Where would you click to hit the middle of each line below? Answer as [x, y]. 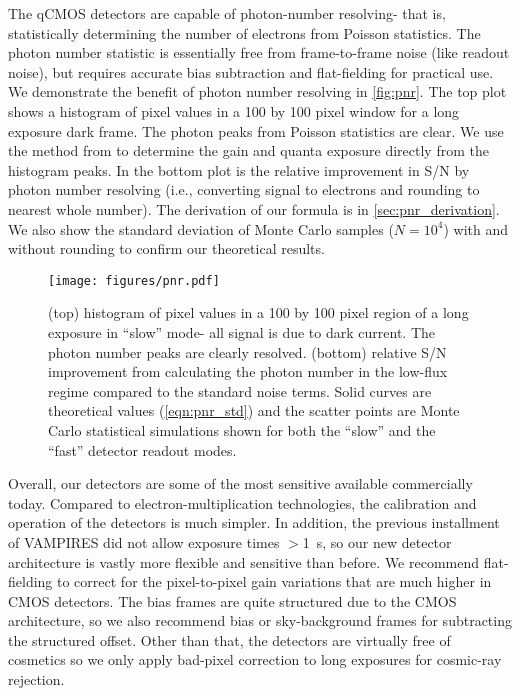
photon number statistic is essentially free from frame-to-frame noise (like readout [259, 52]
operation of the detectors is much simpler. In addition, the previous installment [254, 522]
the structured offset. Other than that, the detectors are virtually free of [229, 639]
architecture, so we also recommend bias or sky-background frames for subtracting [260, 620]
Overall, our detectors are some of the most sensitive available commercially [240, 483]
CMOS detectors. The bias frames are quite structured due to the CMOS [232, 600]
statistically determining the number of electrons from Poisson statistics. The [244, 32]
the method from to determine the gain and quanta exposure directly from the [248, 150]
